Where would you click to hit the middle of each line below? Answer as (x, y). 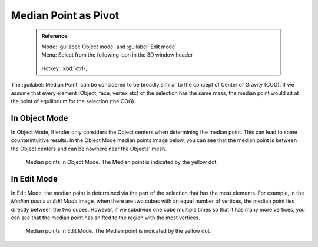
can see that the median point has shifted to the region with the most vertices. (105, 218)
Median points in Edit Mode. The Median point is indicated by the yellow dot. (118, 231)
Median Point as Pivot (65, 15)
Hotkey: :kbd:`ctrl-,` (65, 68)
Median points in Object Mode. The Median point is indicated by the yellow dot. (122, 162)
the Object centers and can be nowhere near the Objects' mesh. (89, 149)
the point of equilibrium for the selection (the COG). (73, 101)
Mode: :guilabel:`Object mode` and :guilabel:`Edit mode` (109, 47)
